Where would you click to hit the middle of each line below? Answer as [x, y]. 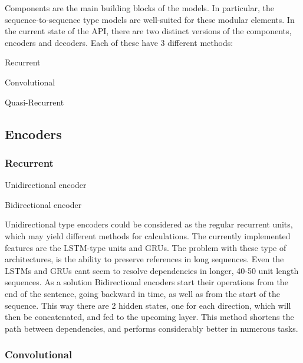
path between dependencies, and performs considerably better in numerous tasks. [151, 328]
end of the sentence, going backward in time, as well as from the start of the [143, 293]
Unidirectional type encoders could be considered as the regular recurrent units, [149, 224]
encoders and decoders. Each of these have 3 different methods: [119, 42]
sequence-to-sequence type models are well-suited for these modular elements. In [150, 19]
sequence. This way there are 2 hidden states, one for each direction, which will [148, 305]
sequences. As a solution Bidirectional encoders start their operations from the [146, 282]
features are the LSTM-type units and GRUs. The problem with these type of [146, 247]
